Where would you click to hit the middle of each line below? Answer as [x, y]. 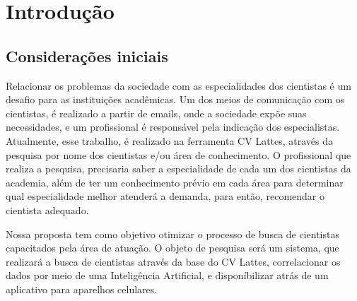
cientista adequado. [47, 209]
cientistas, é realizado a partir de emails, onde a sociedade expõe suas [156, 113]
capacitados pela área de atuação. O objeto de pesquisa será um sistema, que [172, 248]
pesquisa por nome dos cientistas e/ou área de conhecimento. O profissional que [178, 154]
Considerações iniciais [87, 55]
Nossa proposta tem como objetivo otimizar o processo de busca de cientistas [172, 234]
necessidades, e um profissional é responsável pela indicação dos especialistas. [173, 127]
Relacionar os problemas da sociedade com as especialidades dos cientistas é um [178, 85]
